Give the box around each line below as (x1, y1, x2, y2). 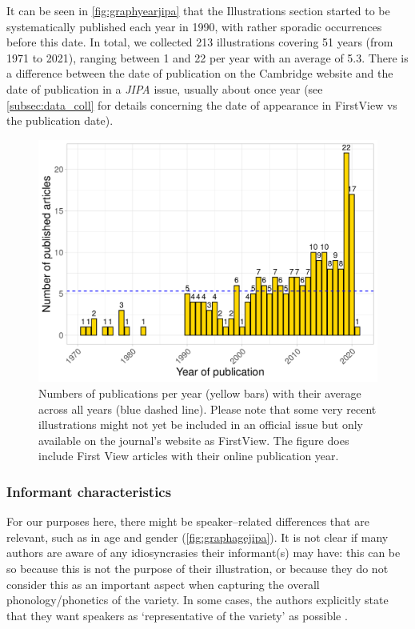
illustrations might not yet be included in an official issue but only (38, 416, 363, 433)
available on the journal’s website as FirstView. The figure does (38, 431, 349, 448)
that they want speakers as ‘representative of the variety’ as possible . (6, 607, 348, 623)
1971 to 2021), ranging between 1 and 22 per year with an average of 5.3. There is (6, 49, 409, 66)
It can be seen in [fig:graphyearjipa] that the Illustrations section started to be (6, 2, 390, 18)
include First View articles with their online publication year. (38, 447, 339, 464)
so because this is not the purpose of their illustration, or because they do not (6, 559, 389, 576)
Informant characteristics (6, 481, 172, 501)
